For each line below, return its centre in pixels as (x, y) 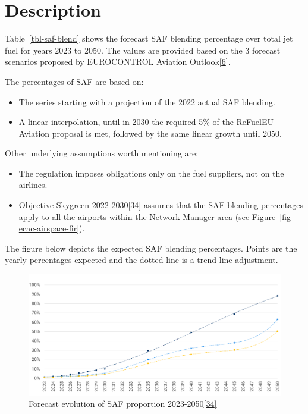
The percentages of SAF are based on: (74, 81)
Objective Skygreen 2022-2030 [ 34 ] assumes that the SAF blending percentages (161, 205)
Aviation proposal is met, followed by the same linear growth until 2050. (150, 133)
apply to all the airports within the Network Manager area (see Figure (147, 216)
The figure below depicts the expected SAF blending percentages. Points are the (151, 248)
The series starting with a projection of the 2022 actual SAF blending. (147, 101)
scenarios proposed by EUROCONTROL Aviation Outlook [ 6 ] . (118, 62)
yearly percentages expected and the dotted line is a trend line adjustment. (142, 260)
